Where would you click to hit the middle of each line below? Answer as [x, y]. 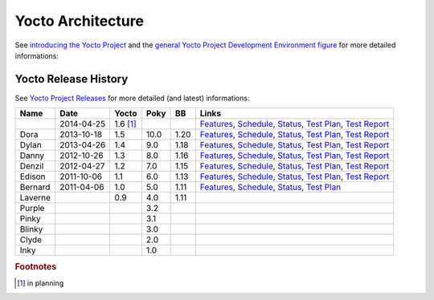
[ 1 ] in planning [41, 283]
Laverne [35, 198]
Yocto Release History [72, 79]
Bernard [35, 187]
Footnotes [36, 266]
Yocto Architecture [80, 21]
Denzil [32, 166]
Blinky [31, 229]
